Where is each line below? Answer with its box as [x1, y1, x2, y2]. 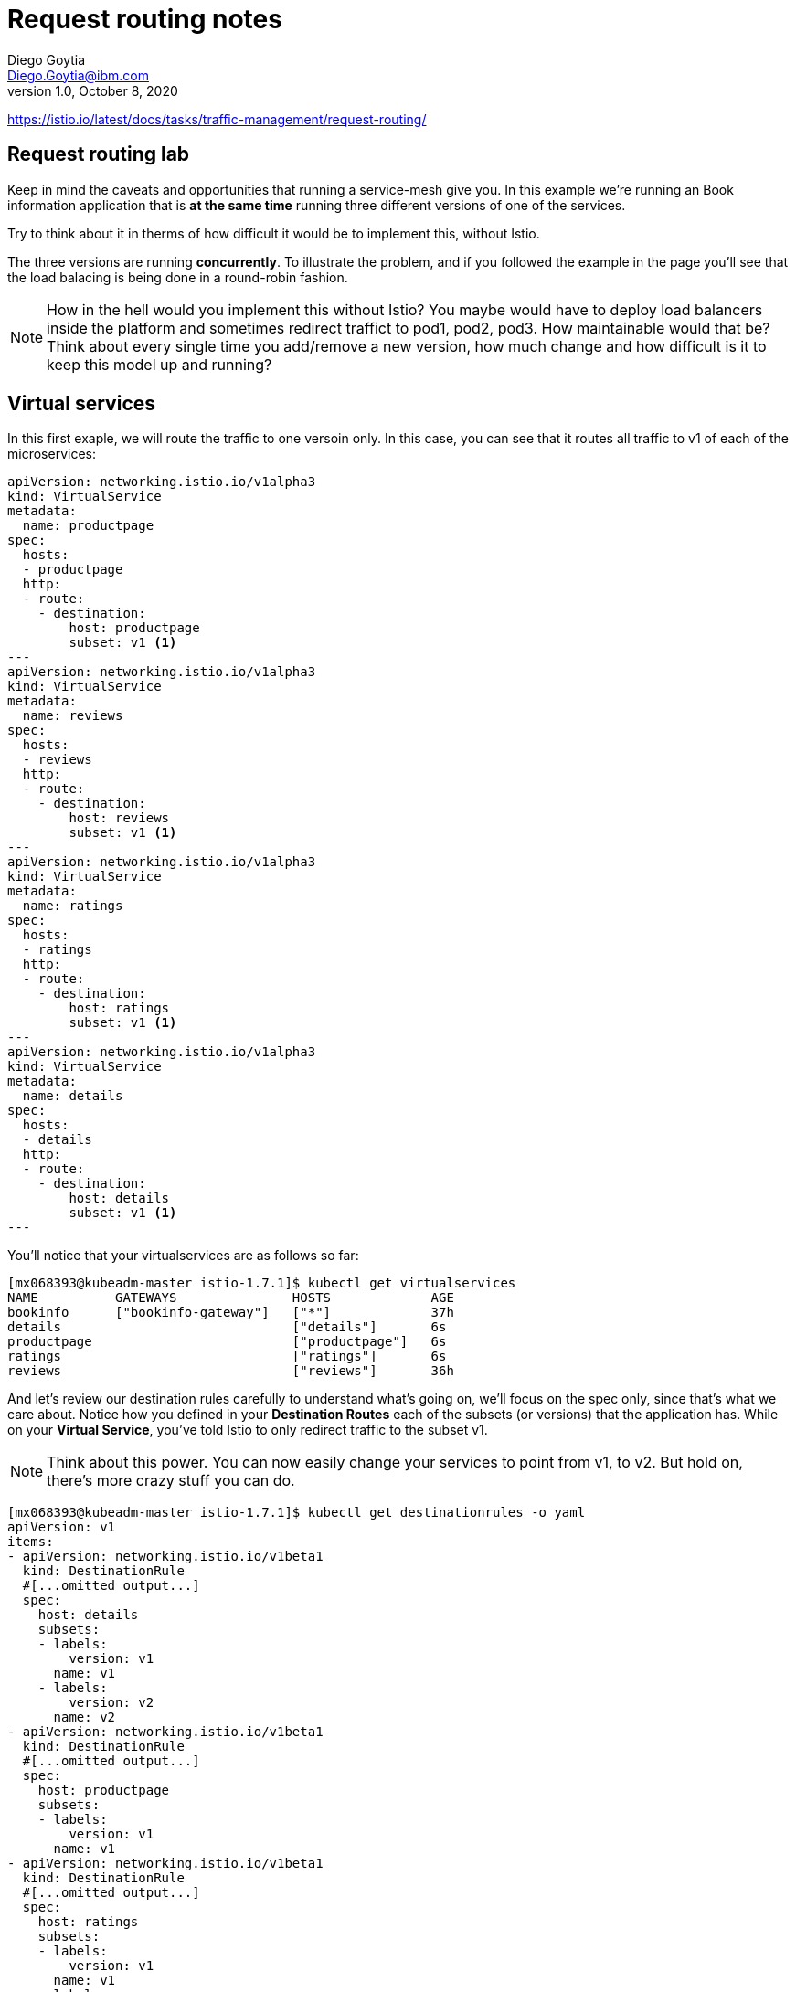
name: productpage [22, 518, 154, 534]
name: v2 [53, 1710, 116, 1725]
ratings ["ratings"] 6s [7, 1349, 447, 1364]
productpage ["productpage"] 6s [7, 1334, 447, 1350]
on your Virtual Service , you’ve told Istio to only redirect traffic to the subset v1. [7, 1422, 488, 1438]
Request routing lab [7, 143, 190, 166]
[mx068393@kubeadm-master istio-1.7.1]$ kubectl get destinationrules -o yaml [7, 1505, 586, 1520]
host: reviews [69, 811, 170, 826]
